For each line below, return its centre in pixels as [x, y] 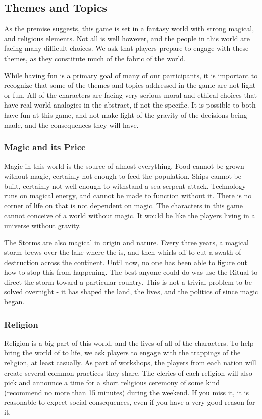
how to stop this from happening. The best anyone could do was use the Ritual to [131, 272]
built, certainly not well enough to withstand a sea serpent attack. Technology [125, 186]
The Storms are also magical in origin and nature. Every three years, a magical [126, 242]
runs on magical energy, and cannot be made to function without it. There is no [128, 196]
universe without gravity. [43, 225]
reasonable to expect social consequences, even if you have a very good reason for [130, 402]
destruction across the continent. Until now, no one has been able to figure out [126, 262]
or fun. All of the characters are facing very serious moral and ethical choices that [131, 95]
